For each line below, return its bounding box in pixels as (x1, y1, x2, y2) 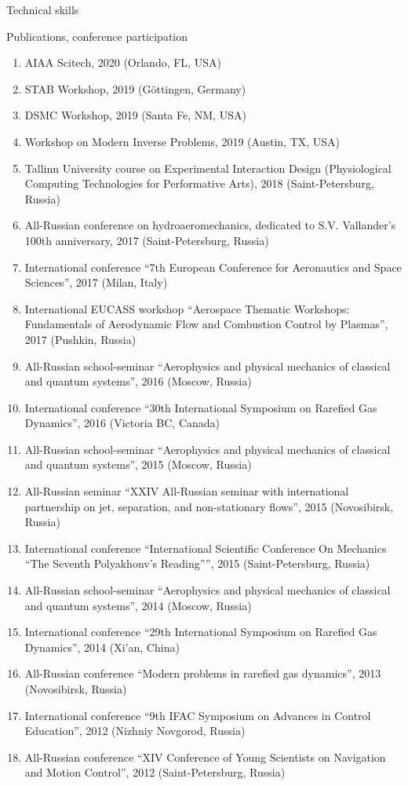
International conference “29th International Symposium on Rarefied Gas (24, 623, 377, 640)
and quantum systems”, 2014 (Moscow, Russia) (24, 597, 252, 613)
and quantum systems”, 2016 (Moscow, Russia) (24, 373, 252, 389)
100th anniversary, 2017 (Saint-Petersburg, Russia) (24, 232, 269, 248)
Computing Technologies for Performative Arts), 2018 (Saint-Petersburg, (24, 175, 374, 192)
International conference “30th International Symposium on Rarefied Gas (24, 399, 377, 415)
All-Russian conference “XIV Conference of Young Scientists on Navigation (24, 748, 386, 765)
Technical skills (6, 2, 79, 17)
